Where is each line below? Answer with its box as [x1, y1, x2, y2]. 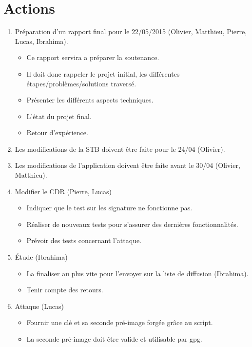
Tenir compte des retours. [26, 285, 103, 295]
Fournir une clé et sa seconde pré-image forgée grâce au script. [26, 317, 213, 327]
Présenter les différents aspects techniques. [26, 95, 154, 105]
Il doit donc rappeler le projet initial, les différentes [26, 68, 180, 79]
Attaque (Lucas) [15, 301, 64, 311]
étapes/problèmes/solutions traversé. [26, 78, 136, 88]
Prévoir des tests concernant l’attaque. [26, 235, 142, 245]
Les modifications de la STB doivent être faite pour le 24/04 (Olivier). [15, 143, 225, 154]
